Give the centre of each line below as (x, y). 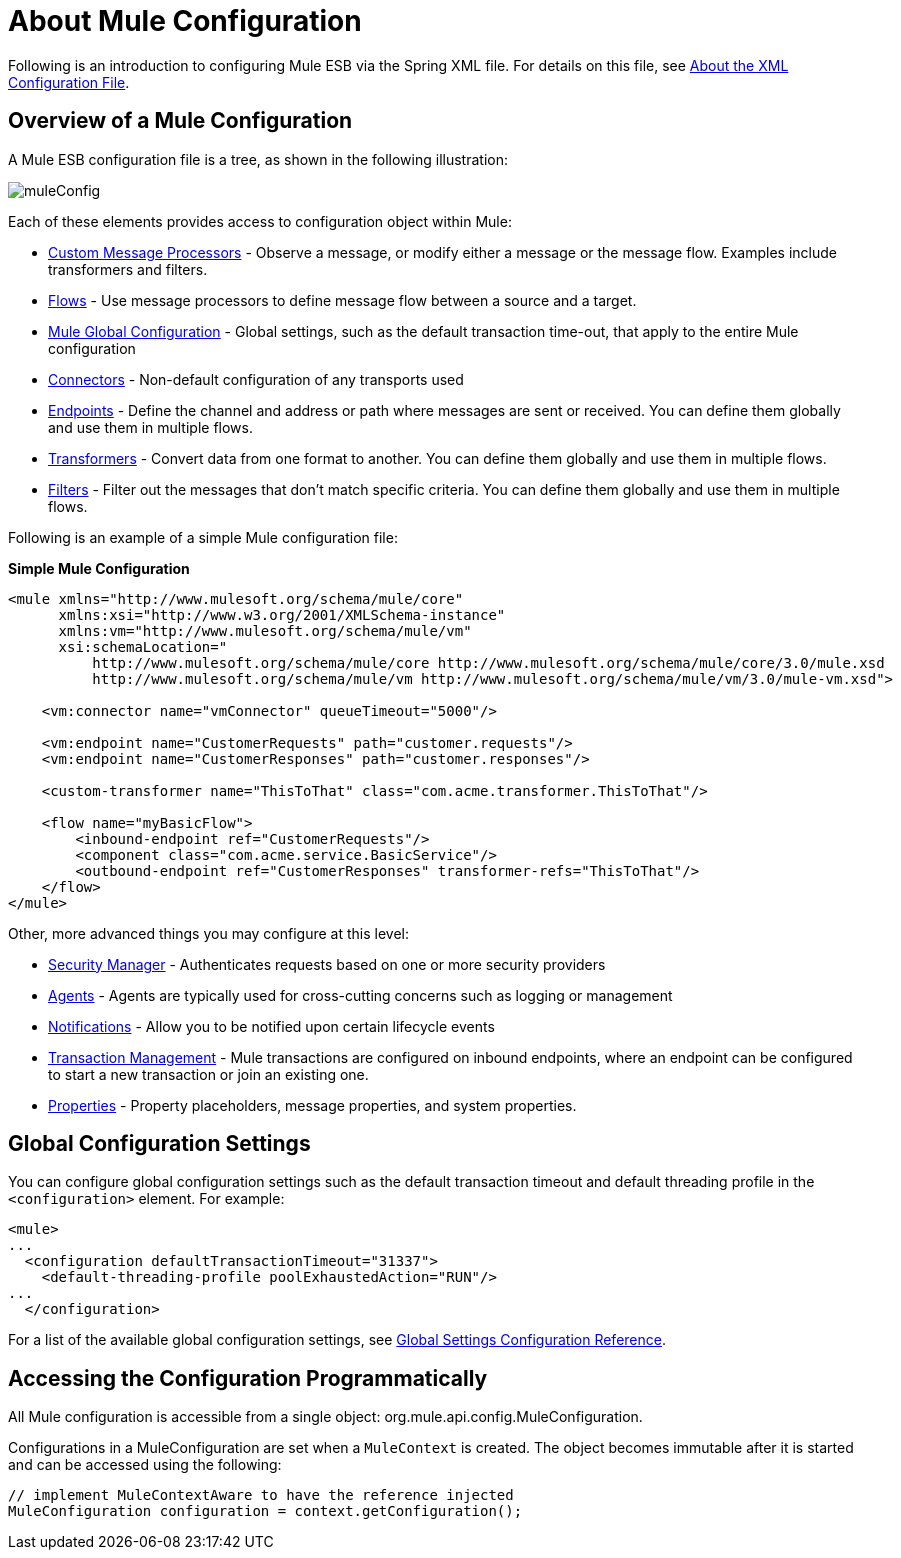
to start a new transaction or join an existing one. (208, 1074)
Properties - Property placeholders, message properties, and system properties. (312, 1105)
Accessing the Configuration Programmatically (248, 1378)
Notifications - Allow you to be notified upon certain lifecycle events (271, 1026)
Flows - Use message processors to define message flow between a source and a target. (342, 300)
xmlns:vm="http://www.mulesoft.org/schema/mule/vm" (265, 630)
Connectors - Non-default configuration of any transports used (256, 379)
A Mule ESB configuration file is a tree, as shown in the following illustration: (258, 159)
